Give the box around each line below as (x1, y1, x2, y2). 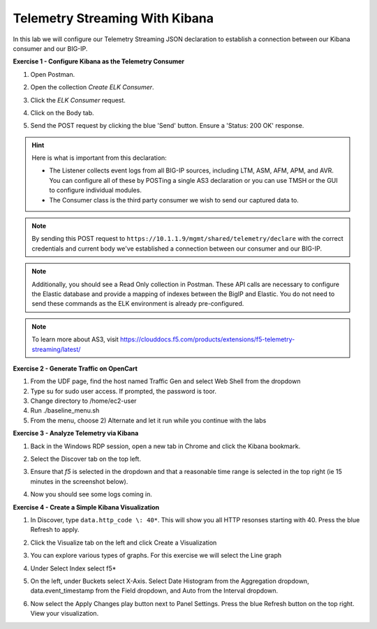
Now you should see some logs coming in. (30, 490, 153, 498)
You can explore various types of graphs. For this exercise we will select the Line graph (30, 552, 282, 560)
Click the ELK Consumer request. (30, 96, 126, 104)
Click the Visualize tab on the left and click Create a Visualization (30, 538, 217, 547)
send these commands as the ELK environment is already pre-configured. (31, 299, 244, 308)
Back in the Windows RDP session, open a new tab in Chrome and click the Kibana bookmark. (30, 442, 301, 450)
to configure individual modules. (49, 186, 142, 195)
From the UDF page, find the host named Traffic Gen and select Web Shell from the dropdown (30, 377, 301, 385)
